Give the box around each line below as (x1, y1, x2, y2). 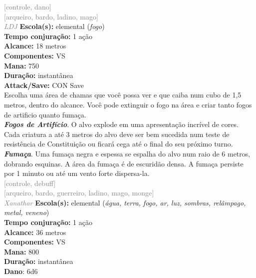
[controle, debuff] (4, 177, 56, 188)
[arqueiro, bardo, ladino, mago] (4, 11, 98, 21)
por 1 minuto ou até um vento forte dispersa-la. (4, 168, 150, 178)
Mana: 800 (4, 246, 39, 256)
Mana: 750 (4, 60, 39, 70)
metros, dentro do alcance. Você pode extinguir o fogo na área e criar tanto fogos (4, 99, 252, 109)
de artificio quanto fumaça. (4, 109, 86, 119)
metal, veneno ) (4, 207, 49, 217)
